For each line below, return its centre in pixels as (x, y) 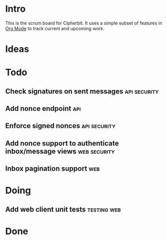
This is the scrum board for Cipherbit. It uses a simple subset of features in (84, 23)
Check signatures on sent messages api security (82, 91)
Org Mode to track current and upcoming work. (55, 28)
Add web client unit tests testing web (63, 209)
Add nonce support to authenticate (62, 143)
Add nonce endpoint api (43, 109)
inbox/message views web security (60, 151)
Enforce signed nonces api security (60, 126)
